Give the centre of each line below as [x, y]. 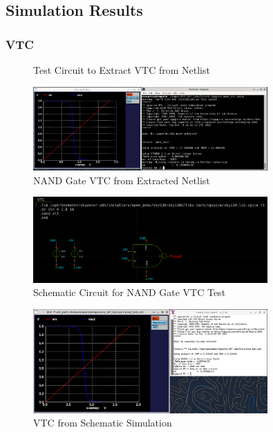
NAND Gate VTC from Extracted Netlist [122, 180]
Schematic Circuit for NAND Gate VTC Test [130, 292]
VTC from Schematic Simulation [103, 423]
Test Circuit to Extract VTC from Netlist [122, 70]
